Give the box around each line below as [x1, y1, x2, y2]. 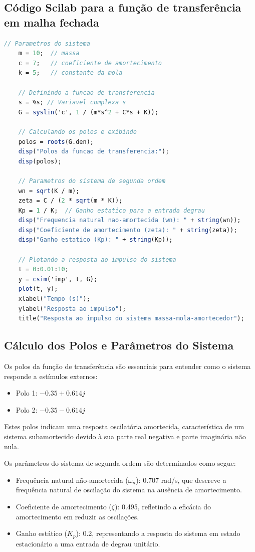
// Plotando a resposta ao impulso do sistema [18, 256, 176, 263]
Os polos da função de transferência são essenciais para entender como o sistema [4, 361, 251, 372]
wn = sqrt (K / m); [18, 187, 80, 195]
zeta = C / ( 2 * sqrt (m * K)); [18, 197, 123, 205]
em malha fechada [4, 14, 99, 30]
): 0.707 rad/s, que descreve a [136, 474, 226, 485]
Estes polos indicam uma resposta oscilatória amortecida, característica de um [4, 421, 244, 432]
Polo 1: [16, 388, 38, 398]
